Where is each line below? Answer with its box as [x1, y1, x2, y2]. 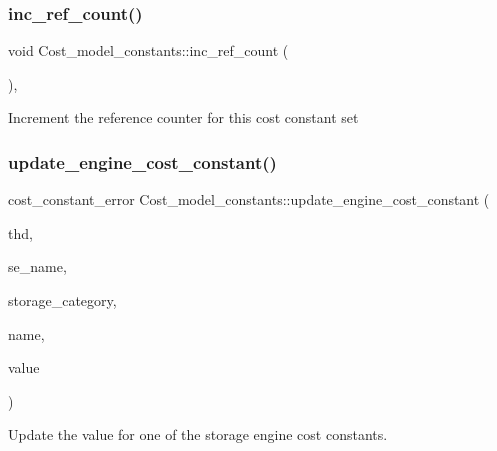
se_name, [8, 256, 67, 277]
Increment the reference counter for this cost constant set [8, 107, 359, 128]
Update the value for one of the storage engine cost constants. [8, 424, 388, 445]
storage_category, [8, 290, 117, 310]
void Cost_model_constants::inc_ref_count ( [8, 40, 289, 61]
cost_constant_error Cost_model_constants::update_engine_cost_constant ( [8, 189, 490, 210]
